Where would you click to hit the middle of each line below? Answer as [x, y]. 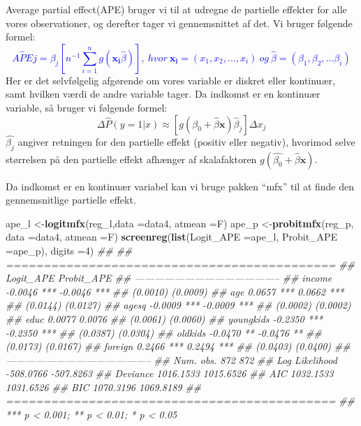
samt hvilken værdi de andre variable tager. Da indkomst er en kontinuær [163, 94]
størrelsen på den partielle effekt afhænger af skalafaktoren [131, 159]
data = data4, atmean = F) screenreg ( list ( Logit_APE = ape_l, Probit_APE [172, 237]
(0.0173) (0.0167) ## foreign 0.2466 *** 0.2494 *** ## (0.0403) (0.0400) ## [178, 346]
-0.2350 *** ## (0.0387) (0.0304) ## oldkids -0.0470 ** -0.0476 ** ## [164, 332]
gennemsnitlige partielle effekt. [71, 200]
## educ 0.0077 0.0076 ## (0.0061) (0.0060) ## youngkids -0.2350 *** [164, 318]
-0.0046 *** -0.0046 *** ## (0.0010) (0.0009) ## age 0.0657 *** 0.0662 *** [175, 291]
